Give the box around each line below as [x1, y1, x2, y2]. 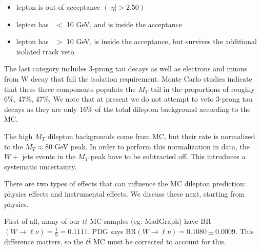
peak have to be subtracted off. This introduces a [90, 151, 246, 162]
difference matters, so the [4, 236, 84, 246]
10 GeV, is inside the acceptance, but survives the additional [66, 36, 257, 47]
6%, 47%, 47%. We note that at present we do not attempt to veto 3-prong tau [4, 93, 253, 104]
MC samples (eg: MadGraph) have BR [90, 216, 211, 226]
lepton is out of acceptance [16, 2, 101, 12]
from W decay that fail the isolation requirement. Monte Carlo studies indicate [4, 73, 252, 84]
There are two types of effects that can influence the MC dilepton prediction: [4, 178, 246, 189]
